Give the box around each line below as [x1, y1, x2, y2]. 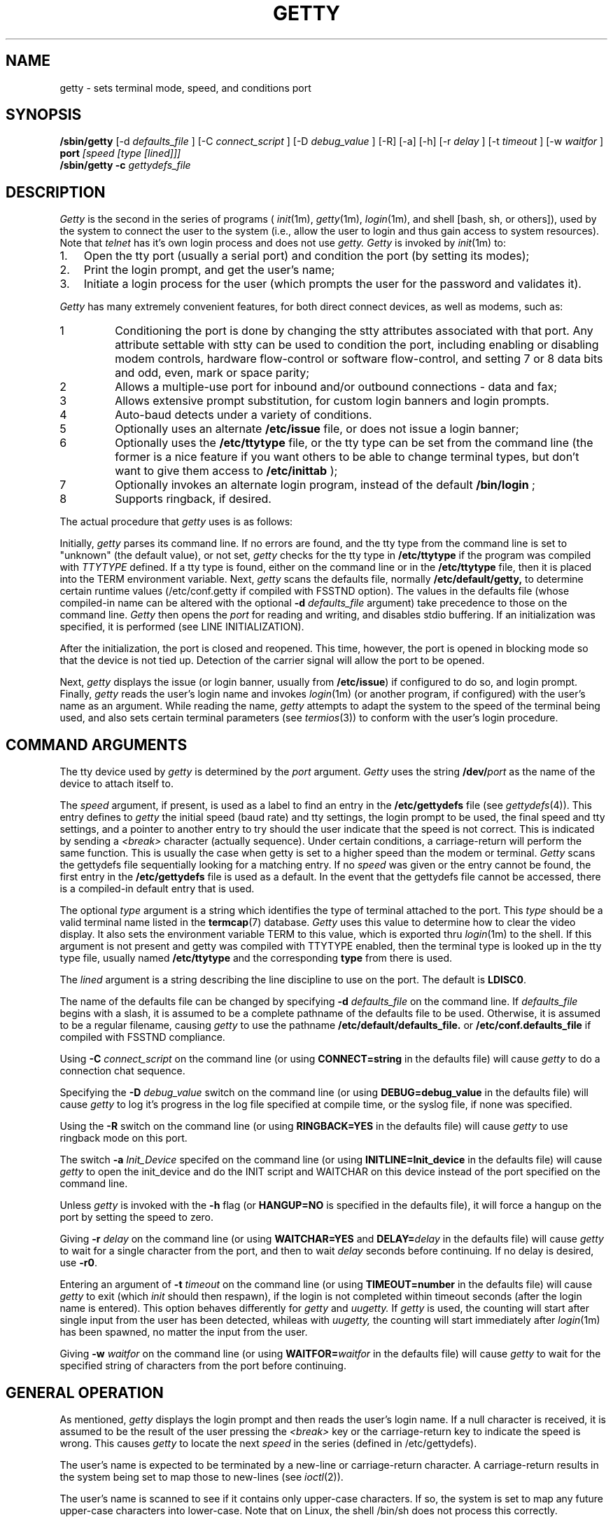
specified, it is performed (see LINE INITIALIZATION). [59, 621, 304, 633]
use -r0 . [59, 1257, 97, 1269]
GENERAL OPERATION [6, 1383, 164, 1402]
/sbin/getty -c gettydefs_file [59, 159, 191, 172]
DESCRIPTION [6, 183, 106, 201]
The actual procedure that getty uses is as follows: [59, 516, 293, 528]
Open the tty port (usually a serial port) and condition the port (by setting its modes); [83, 249, 530, 263]
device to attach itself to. [59, 777, 174, 790]
